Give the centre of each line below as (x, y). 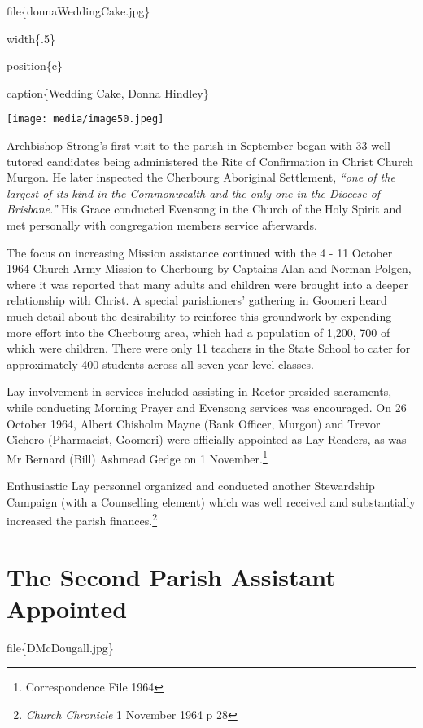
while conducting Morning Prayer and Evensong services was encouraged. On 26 (207, 407)
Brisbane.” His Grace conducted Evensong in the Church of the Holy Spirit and (205, 209)
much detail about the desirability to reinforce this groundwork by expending (199, 316)
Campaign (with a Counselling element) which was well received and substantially (211, 501)
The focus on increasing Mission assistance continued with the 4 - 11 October (200, 252)
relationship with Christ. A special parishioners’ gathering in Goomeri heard (197, 300)
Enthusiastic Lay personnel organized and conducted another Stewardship (191, 485)
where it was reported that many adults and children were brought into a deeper (207, 284)
